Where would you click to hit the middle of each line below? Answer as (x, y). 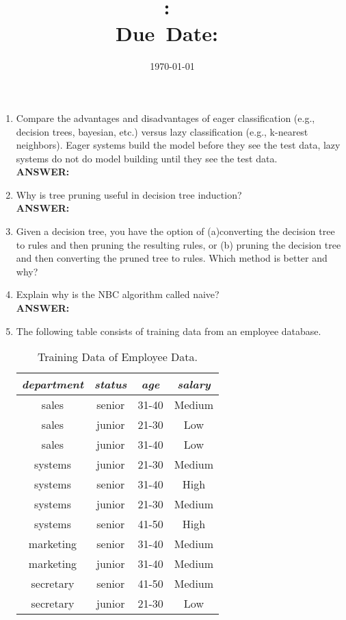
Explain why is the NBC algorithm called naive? (118, 294)
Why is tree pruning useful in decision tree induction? (129, 194)
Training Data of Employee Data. (117, 357)
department (53, 384)
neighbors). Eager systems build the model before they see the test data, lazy (178, 145)
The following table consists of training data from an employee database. (169, 331)
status (111, 384)
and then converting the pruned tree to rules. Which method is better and (172, 258)
